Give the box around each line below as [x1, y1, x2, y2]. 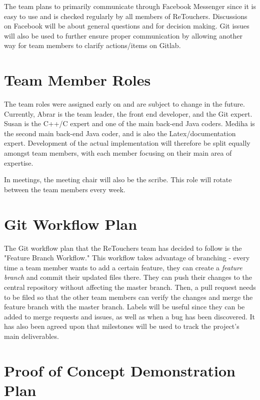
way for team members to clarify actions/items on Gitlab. [4, 40, 181, 51]
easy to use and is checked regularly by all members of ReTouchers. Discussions [4, 11, 247, 21]
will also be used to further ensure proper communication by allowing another [4, 30, 242, 41]
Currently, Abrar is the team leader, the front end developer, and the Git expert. [4, 108, 252, 119]
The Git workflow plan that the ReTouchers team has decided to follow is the [4, 242, 242, 253]
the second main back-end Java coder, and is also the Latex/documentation [4, 128, 236, 138]
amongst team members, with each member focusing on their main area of [4, 148, 232, 158]
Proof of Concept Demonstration [4, 360, 235, 380]
